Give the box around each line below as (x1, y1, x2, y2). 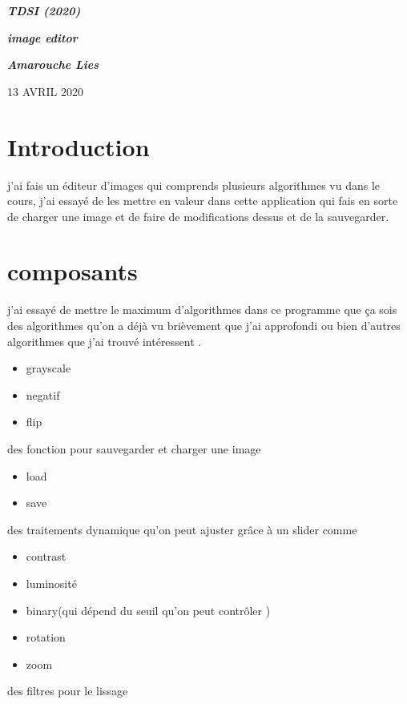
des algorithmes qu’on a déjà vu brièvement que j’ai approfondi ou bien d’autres (7, 317, 401, 333)
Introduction (7, 130, 150, 163)
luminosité (26, 574, 77, 591)
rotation (26, 629, 66, 646)
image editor (7, 29, 78, 46)
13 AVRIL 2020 (7, 82, 83, 99)
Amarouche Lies (7, 56, 99, 73)
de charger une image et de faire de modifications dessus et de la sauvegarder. (7, 207, 389, 224)
